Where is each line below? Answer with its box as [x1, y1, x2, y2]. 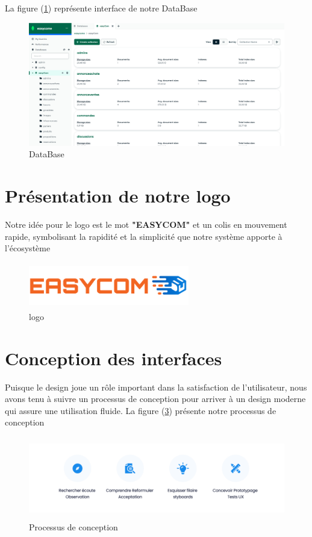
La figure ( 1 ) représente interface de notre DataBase [5, 2, 198, 14]
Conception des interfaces [5, 345, 222, 370]
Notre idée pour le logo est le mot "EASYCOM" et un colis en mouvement [5, 218, 287, 231]
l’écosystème [5, 242, 51, 254]
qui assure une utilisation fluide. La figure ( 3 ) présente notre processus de [5, 404, 276, 416]
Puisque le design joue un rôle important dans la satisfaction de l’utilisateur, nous [5, 380, 307, 393]
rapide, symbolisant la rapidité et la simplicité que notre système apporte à [5, 230, 282, 242]
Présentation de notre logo [5, 183, 231, 208]
